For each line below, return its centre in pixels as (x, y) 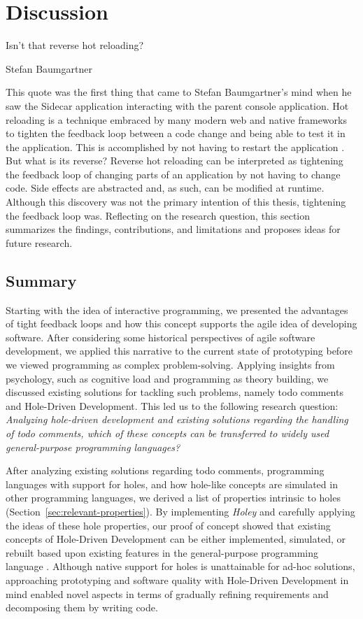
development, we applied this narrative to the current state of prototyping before (179, 351)
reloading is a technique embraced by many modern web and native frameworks (176, 119)
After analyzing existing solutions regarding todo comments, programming (165, 470)
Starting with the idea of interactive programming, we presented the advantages (177, 309)
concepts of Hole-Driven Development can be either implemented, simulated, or (176, 539)
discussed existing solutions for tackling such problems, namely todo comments (175, 392)
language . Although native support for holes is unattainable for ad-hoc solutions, (180, 566)
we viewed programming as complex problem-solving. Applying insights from (170, 365)
